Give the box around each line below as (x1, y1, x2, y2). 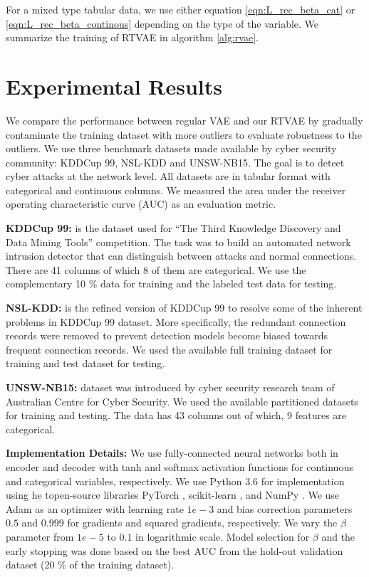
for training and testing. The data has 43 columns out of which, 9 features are (6, 408, 347, 423)
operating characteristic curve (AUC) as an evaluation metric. (6, 196, 276, 211)
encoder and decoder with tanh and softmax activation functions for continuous (6, 459, 353, 474)
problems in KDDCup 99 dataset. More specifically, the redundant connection (6, 314, 346, 329)
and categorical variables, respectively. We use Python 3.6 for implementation (6, 473, 345, 488)
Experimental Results (6, 71, 222, 100)
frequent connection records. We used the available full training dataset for (6, 342, 333, 356)
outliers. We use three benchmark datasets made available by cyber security (6, 141, 337, 156)
